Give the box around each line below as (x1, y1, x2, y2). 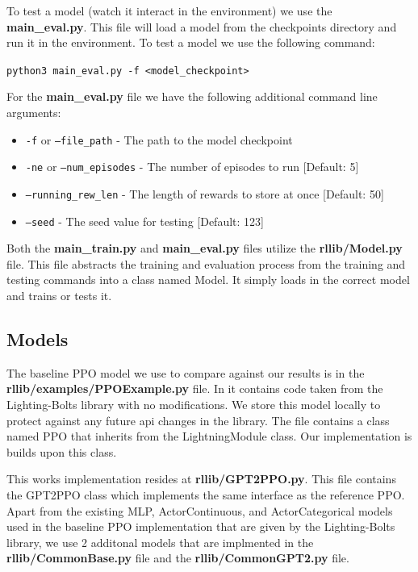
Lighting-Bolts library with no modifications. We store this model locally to (6, 396, 381, 413)
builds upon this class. (6, 443, 117, 460)
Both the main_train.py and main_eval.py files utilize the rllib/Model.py (6, 240, 403, 257)
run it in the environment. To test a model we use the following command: (6, 34, 375, 51)
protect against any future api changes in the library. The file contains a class (6, 411, 390, 428)
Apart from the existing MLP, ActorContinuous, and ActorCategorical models (6, 502, 393, 519)
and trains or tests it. (6, 287, 112, 304)
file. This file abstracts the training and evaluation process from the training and (6, 255, 406, 272)
